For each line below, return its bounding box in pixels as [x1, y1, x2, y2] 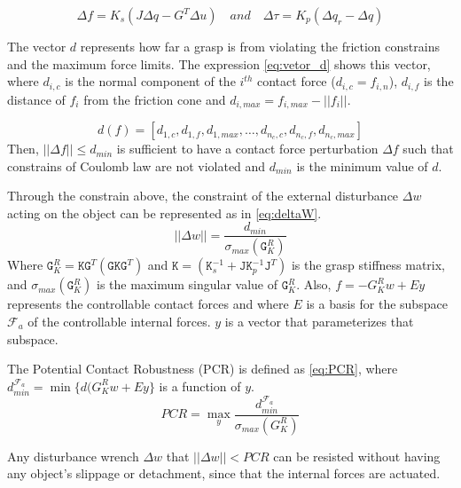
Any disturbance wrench [7, 446, 139, 465]
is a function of [159, 376, 241, 395]
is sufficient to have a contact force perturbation [116, 139, 379, 158]
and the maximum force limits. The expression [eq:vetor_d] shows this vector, [7, 54, 431, 73]
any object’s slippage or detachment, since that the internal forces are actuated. [7, 464, 441, 483]
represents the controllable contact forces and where [7, 295, 289, 313]
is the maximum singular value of [97, 275, 277, 294]
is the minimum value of [296, 156, 428, 175]
